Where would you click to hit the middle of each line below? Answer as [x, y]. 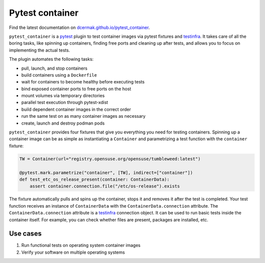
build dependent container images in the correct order [76, 109]
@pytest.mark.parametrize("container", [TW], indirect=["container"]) [106, 172]
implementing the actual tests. [40, 50]
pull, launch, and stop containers [54, 68]
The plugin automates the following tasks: [51, 59]
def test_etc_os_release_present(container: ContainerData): [94, 179]
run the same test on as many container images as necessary [83, 116]
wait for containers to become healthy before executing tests [83, 82]
